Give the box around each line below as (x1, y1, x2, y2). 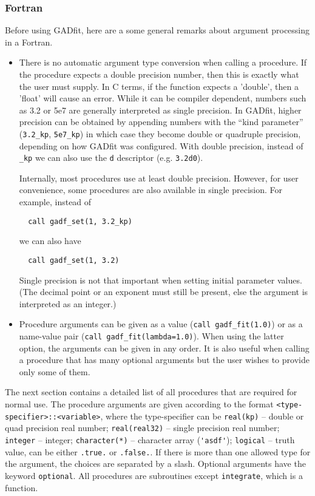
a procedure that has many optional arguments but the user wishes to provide (19, 353, 310, 366)
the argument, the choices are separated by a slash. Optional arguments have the (5, 457, 306, 470)
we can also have (19, 234, 81, 247)
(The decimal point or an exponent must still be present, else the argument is (19, 285, 308, 298)
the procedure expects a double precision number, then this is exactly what (19, 68, 299, 80)
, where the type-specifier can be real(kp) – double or (100, 409, 304, 422)
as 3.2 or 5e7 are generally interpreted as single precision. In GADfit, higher (19, 103, 302, 116)
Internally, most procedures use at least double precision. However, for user (19, 171, 299, 184)
